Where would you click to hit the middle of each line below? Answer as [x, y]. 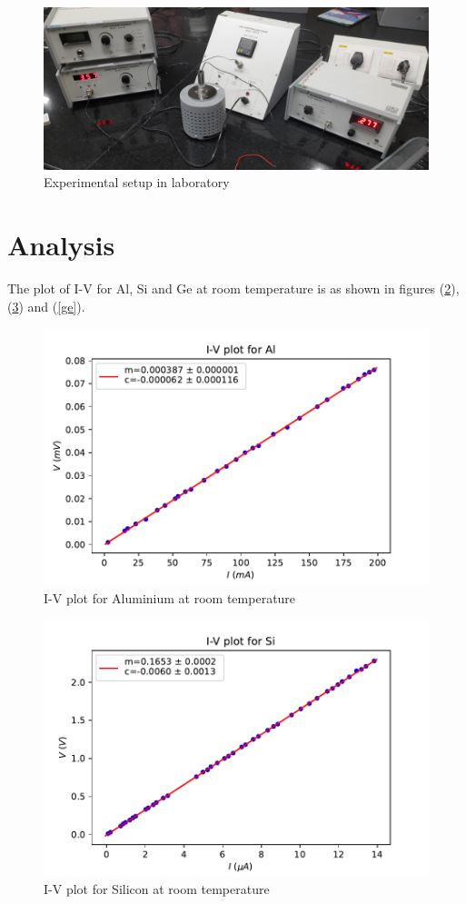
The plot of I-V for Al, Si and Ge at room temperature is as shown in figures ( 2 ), [233, 288]
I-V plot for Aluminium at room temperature [170, 597]
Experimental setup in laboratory [137, 182]
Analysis [61, 245]
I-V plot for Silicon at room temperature [157, 889]
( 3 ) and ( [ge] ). [46, 306]
